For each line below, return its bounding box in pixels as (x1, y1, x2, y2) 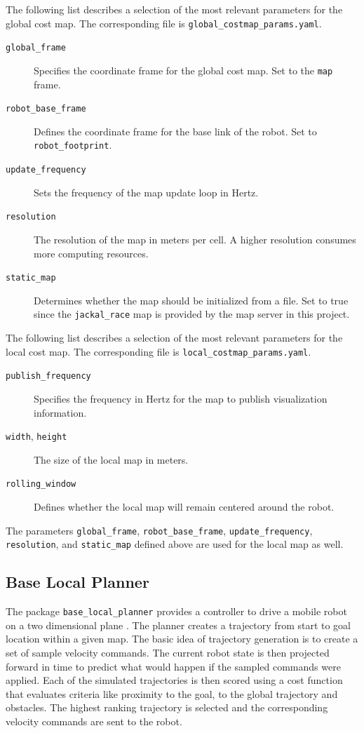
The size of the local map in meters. (34, 452, 189, 466)
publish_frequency (6, 371, 91, 382)
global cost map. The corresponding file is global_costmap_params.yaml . (6, 15, 322, 30)
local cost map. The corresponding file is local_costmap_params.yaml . (6, 344, 311, 358)
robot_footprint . (34, 137, 112, 152)
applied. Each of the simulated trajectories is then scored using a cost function (6, 673, 343, 687)
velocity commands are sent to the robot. (6, 713, 182, 728)
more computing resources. (34, 246, 149, 260)
